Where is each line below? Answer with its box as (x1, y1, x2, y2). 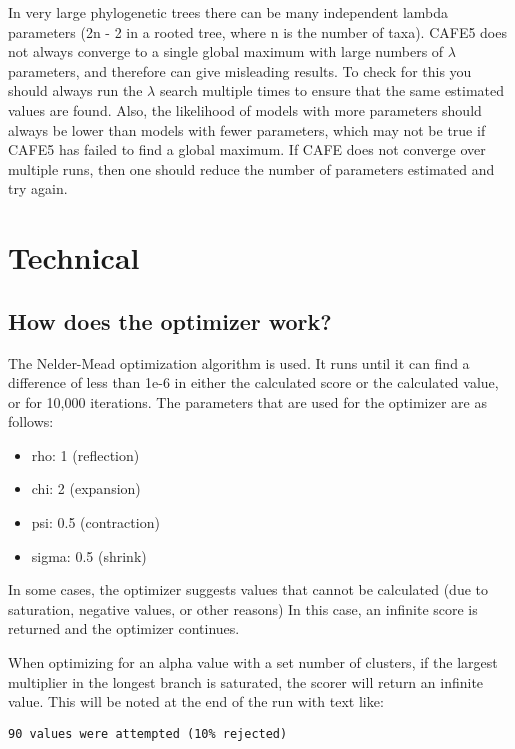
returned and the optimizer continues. (8, 618, 240, 639)
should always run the (8, 80, 143, 101)
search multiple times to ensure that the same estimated (159, 80, 505, 101)
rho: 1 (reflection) (31, 444, 140, 465)
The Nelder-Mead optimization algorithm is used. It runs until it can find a (8, 352, 470, 373)
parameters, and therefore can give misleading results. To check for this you (8, 60, 472, 81)
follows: (8, 411, 54, 432)
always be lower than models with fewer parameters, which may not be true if (8, 119, 486, 140)
